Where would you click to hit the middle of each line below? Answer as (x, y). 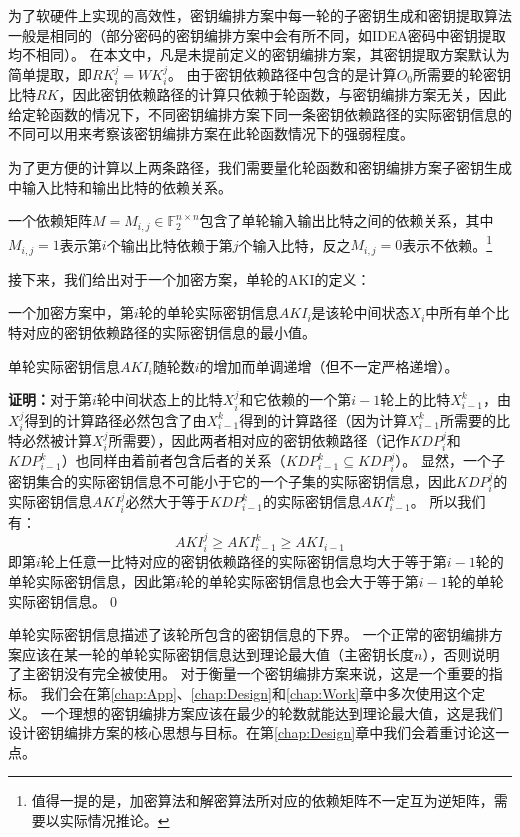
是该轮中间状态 (360, 312)
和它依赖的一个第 (295, 399)
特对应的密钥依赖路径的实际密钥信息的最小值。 (162, 331)
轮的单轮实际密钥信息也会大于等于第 (299, 581)
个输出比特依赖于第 (169, 244)
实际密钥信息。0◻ (64, 600)
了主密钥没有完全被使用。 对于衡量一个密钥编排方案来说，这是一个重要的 (248, 673)
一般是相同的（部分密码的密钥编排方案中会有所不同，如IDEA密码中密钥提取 (257, 34)
